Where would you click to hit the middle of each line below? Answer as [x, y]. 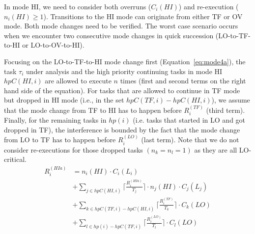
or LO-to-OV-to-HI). [53, 45]
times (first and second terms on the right [183, 81]
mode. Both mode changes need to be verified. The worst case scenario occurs [121, 26]
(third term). [226, 110]
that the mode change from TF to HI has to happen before [93, 110]
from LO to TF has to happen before [60, 140]
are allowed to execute [78, 81]
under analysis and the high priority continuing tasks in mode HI [124, 71]
